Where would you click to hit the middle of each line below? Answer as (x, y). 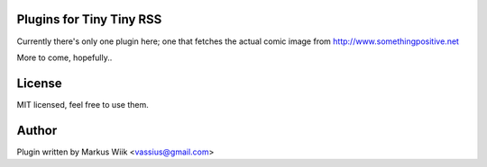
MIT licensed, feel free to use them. (83, 104)
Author (37, 130)
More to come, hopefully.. (64, 57)
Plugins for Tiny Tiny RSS (89, 19)
